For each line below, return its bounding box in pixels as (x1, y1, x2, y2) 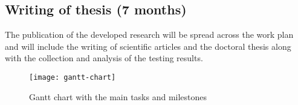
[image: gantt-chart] (29, 73, 116, 82)
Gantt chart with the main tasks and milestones (29, 90, 207, 103)
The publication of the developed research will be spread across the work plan (5, 28, 294, 41)
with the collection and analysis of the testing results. (5, 52, 203, 64)
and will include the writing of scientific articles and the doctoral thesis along (5, 40, 291, 52)
